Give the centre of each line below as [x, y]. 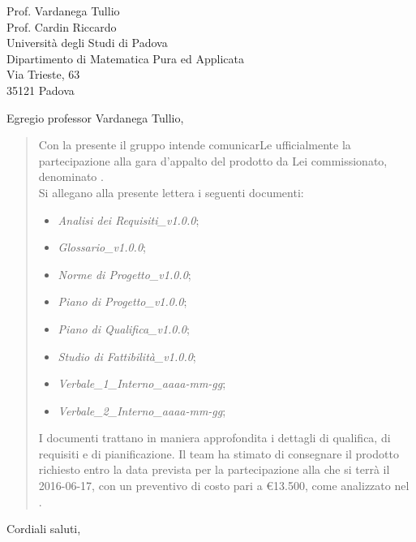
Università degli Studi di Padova [87, 43]
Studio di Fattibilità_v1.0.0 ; [127, 356]
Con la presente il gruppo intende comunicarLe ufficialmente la [195, 145]
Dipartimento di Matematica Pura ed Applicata [125, 58]
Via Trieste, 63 [43, 74]
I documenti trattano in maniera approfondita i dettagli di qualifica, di [214, 438]
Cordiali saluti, [44, 529]
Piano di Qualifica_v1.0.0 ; [124, 328]
